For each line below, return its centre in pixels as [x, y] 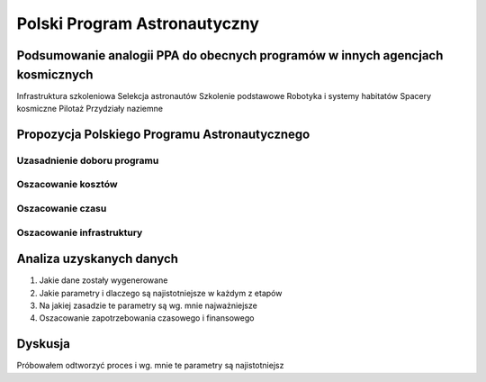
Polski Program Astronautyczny [138, 23]
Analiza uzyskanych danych [98, 259]
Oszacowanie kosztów [67, 185]
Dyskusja [44, 344]
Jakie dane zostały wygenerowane [103, 280]
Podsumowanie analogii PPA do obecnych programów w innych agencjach [230, 55]
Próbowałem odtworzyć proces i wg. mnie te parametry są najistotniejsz [150, 366]
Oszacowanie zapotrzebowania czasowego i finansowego [147, 318]
